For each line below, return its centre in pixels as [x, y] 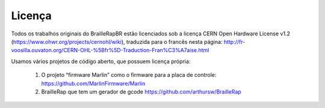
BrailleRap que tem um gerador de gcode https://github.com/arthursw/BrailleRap [141, 91]
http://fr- [234, 41]
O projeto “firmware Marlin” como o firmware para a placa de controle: [129, 75]
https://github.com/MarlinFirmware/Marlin [93, 83]
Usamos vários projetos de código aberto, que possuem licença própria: [101, 61]
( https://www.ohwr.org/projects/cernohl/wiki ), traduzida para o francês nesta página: [117, 41]
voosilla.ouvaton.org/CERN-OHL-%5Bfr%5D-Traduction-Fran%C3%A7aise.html [110, 50]
